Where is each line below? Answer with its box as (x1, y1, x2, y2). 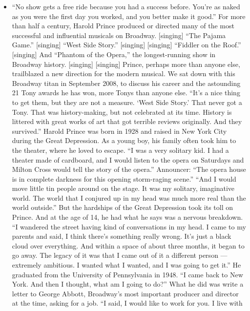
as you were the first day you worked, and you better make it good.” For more (12, 11, 246, 21)
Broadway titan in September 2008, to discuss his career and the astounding (12, 78, 241, 88)
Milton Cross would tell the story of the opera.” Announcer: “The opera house (12, 164, 246, 174)
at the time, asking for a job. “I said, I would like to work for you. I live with (12, 298, 243, 308)
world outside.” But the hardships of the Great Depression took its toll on (12, 202, 233, 212)
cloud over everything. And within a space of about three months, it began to (12, 240, 245, 250)
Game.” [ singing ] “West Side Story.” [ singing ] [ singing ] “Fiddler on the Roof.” (12, 40, 241, 50)
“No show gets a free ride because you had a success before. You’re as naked (12, 1, 240, 11)
